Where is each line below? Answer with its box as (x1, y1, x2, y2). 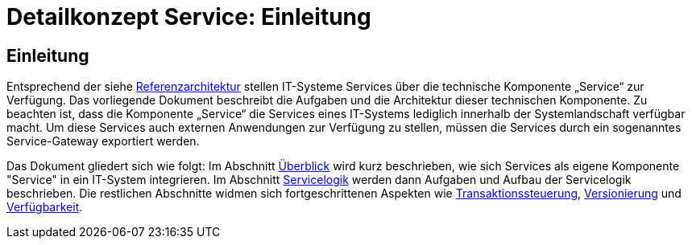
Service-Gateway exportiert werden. (6, 134, 200, 149)
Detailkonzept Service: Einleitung (6, 3, 371, 31)
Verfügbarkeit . (6, 200, 83, 214)
